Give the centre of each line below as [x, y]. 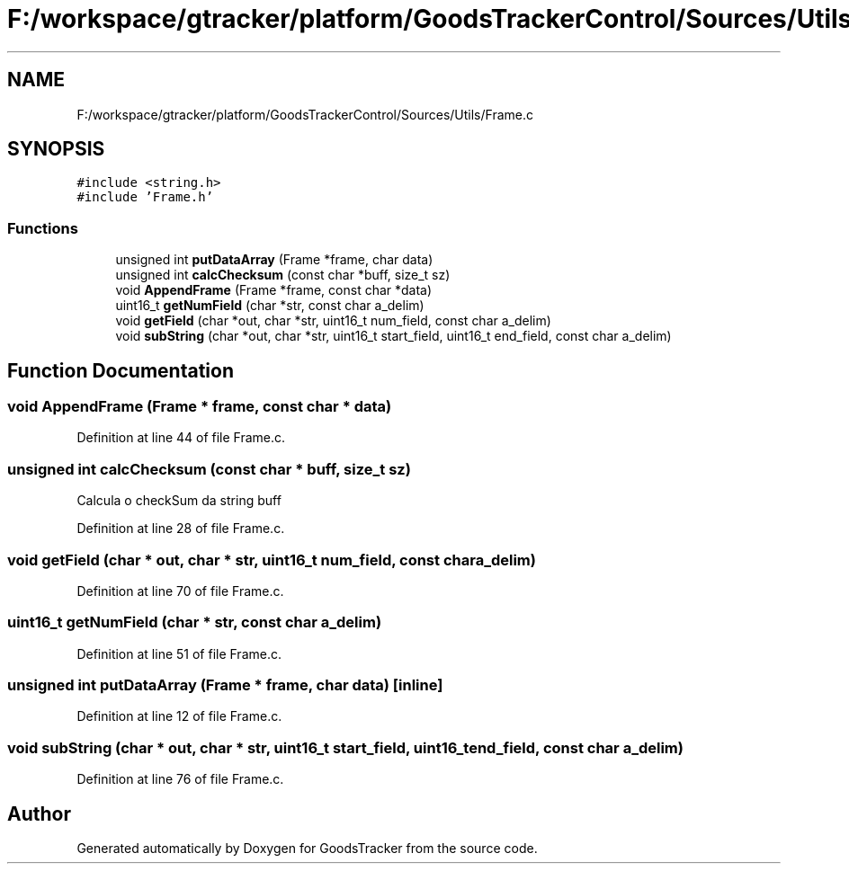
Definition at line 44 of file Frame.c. [181, 438]
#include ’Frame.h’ [145, 197]
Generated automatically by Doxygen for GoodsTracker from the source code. [307, 848]
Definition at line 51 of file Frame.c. [179, 653]
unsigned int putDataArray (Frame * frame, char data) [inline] [225, 685]
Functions [43, 228]
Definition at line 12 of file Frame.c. [179, 716]
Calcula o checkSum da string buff [179, 501]
